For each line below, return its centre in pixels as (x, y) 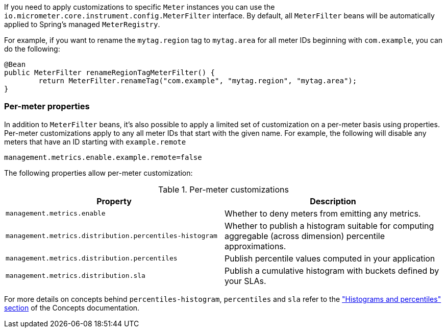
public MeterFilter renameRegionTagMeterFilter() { (110, 73)
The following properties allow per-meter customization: (98, 173)
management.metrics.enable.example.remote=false (103, 157)
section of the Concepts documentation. (72, 307)
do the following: (32, 49)
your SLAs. (245, 281)
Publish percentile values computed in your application (330, 258)
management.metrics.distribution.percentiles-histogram (111, 236)
